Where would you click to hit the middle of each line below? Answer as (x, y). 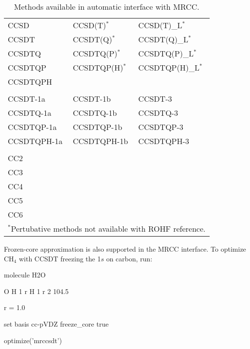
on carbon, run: (129, 258)
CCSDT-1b (92, 99)
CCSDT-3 (155, 99)
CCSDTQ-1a (30, 113)
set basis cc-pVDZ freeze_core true (56, 323)
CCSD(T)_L (160, 25)
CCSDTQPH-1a (35, 141)
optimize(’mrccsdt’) (33, 340)
